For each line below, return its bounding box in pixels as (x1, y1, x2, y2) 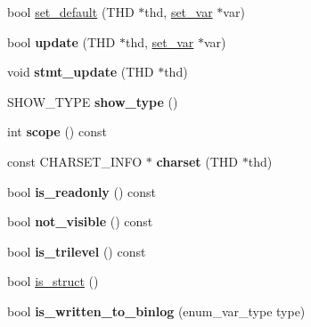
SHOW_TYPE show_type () (7, 92, 178, 110)
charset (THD (156, 151, 239, 170)
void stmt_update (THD (7, 62, 154, 81)
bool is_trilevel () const (7, 241, 146, 260)
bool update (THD (7, 32, 116, 51)
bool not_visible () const (7, 212, 153, 231)
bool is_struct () (7, 272, 99, 290)
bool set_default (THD (7, 3, 135, 20)
